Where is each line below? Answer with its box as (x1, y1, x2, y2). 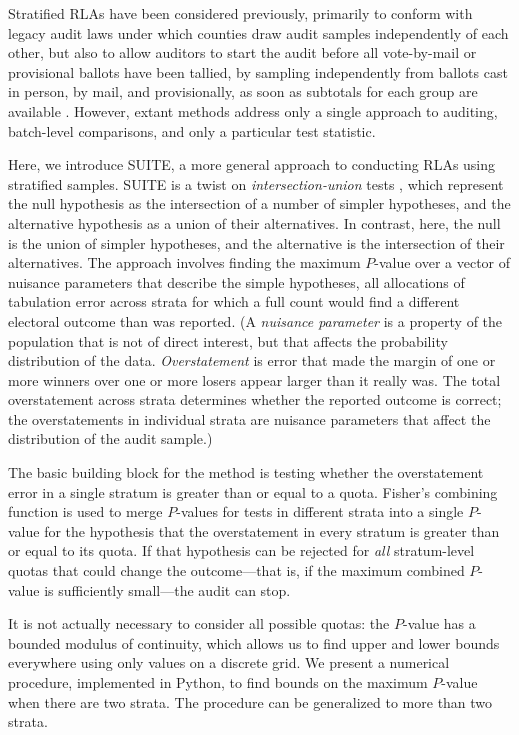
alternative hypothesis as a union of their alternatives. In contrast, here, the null (8, 212, 501, 233)
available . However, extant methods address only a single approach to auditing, (8, 100, 498, 121)
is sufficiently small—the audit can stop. (44, 579, 291, 600)
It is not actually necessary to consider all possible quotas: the (8, 613, 390, 634)
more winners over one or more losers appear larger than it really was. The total (8, 369, 501, 390)
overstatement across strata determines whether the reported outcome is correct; (8, 389, 502, 410)
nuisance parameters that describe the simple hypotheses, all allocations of (8, 271, 465, 292)
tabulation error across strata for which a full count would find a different (8, 291, 460, 312)
